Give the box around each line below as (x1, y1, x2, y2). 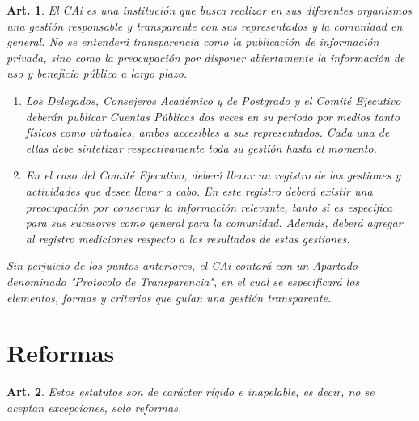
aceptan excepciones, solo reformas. (6, 398, 182, 415)
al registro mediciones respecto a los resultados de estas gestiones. (25, 229, 350, 246)
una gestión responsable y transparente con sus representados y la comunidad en (6, 17, 403, 34)
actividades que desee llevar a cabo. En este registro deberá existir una (25, 182, 373, 199)
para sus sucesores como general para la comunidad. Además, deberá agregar (25, 214, 403, 231)
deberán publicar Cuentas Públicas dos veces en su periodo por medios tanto (25, 107, 400, 124)
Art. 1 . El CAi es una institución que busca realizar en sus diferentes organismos (6, 2, 413, 18)
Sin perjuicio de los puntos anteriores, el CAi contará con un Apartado (6, 257, 358, 274)
